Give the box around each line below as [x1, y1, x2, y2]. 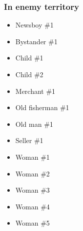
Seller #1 [15, 135, 43, 145]
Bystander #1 [15, 36, 58, 46]
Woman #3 [15, 185, 50, 195]
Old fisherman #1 [15, 102, 69, 113]
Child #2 [15, 69, 43, 79]
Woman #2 [15, 168, 50, 178]
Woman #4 [15, 201, 50, 211]
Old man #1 [15, 118, 53, 129]
